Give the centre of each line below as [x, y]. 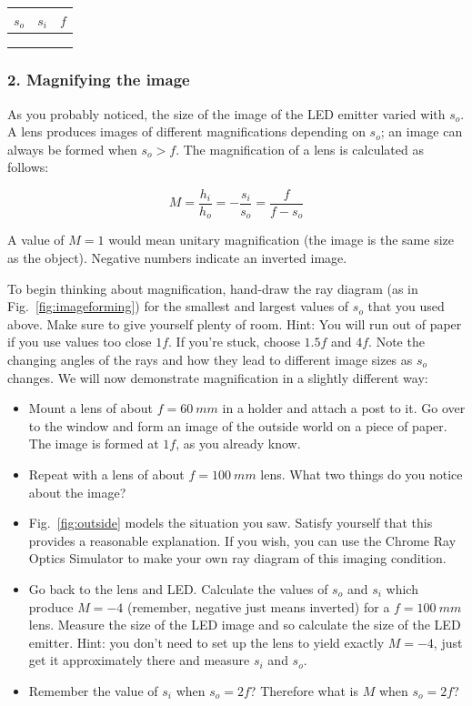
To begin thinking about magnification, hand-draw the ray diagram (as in [213, 288]
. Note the [397, 342]
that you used [406, 306]
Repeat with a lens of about [106, 474]
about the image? [77, 492]
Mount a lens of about [91, 408]
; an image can [422, 131]
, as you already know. [238, 444]
